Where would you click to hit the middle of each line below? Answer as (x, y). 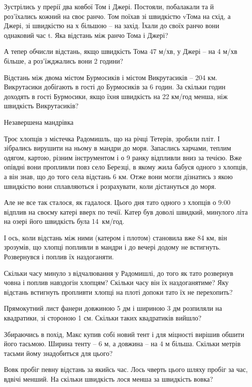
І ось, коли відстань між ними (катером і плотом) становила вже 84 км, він (116, 237)
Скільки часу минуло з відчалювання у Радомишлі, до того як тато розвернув (119, 273)
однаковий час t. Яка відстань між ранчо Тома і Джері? (86, 35)
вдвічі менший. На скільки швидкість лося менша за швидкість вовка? (109, 379)
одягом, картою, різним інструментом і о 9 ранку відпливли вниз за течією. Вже (123, 157)
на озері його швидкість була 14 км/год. (64, 221)
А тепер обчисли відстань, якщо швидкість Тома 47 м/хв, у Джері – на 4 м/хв (121, 51)
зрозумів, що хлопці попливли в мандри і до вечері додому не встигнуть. (112, 247)
